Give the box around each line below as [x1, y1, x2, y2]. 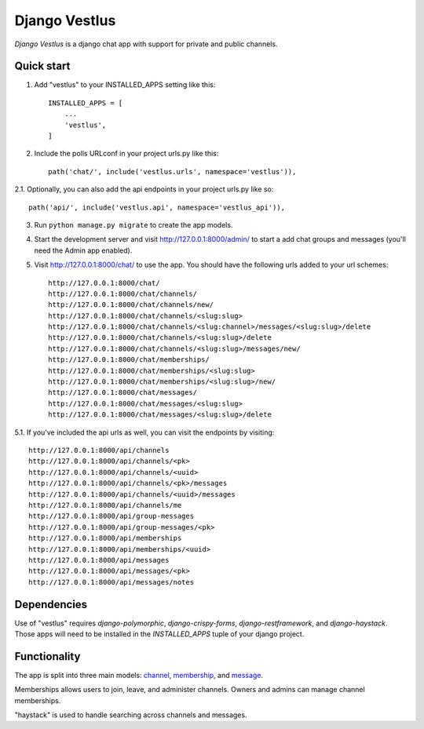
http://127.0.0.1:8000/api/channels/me [28, 501, 182, 509]
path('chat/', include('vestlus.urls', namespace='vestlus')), [48, 167, 297, 176]
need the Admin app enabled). [34, 246, 133, 255]
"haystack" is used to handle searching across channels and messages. [14, 710, 247, 720]
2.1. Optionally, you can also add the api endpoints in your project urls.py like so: [14, 184, 274, 194]
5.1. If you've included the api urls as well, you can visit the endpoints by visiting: [14, 428, 275, 437]
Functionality [14, 650, 81, 663]
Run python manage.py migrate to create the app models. [34, 220, 233, 229]
